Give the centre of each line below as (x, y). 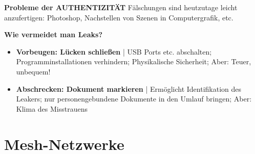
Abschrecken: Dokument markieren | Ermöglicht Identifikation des (129, 88)
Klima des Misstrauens (52, 108)
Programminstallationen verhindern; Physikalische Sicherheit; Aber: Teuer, (134, 61)
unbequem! (33, 71)
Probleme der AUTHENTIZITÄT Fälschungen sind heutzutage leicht (121, 7)
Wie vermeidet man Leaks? (54, 34)
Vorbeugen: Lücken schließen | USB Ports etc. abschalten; (114, 51)
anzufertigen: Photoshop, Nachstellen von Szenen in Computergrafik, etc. (119, 17)
